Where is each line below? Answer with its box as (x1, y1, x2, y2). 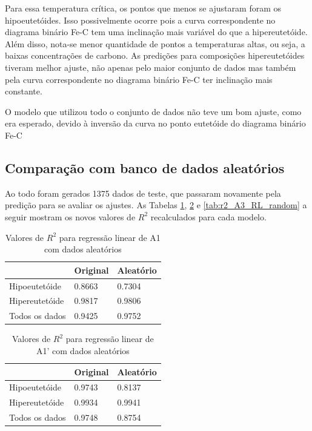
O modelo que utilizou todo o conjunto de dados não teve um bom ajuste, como (5, 105, 302, 117)
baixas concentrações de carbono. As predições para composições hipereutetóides (5, 49, 305, 62)
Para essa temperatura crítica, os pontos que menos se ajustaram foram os (5, 2, 281, 14)
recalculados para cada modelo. (150, 210, 267, 223)
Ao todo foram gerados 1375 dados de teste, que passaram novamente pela (5, 186, 281, 199)
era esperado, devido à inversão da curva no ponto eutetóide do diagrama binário (5, 117, 306, 130)
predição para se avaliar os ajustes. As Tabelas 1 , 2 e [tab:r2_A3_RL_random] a (5, 199, 307, 211)
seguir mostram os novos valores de (5, 210, 136, 223)
